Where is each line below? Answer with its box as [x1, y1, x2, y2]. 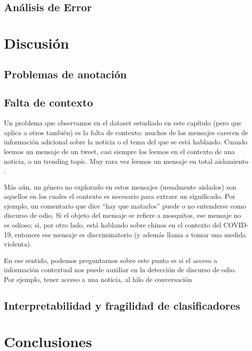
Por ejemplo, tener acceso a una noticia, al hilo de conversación [4, 274, 192, 284]
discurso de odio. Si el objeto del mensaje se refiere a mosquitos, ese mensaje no [4, 210, 241, 220]
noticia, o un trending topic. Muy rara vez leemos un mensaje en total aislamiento [4, 156, 249, 166]
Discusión [4, 33, 69, 53]
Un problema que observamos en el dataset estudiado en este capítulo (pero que [4, 118, 242, 128]
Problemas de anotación [4, 66, 127, 81]
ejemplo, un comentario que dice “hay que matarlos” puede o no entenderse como [4, 200, 246, 211]
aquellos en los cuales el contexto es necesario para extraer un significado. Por [4, 191, 235, 201]
